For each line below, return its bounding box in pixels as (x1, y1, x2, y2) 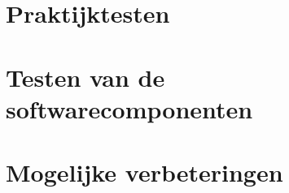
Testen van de (6, 60, 165, 93)
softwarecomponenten (6, 92, 253, 125)
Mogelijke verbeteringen (6, 156, 283, 189)
